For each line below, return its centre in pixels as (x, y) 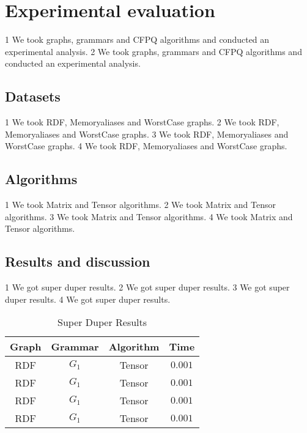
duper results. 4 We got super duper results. (88, 299)
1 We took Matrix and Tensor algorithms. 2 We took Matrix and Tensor (141, 205)
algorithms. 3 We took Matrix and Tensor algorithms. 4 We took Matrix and (149, 216)
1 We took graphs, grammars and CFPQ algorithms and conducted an (137, 39)
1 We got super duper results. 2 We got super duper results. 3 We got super (147, 287)
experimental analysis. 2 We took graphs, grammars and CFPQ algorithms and (153, 51)
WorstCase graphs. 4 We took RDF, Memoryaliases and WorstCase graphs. (146, 146)
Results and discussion (78, 261)
